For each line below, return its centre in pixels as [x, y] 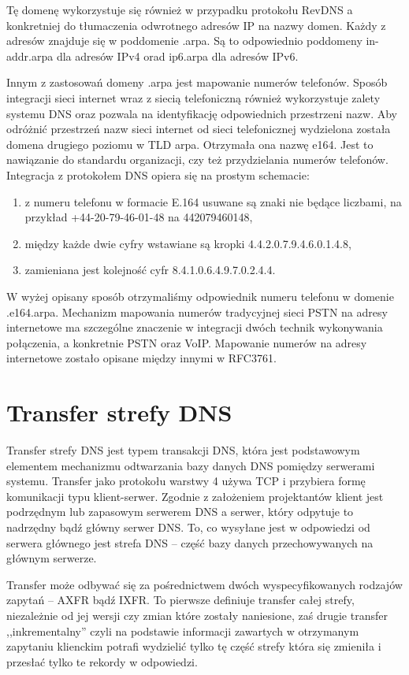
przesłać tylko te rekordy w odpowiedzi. [102, 661]
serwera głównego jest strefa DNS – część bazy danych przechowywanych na [190, 542]
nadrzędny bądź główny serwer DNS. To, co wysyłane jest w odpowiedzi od [188, 527]
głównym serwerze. [52, 558]
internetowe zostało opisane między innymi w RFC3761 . [141, 358]
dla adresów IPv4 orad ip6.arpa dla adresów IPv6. [177, 56]
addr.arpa [30, 56]
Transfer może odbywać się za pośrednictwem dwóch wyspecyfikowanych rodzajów [204, 584]
